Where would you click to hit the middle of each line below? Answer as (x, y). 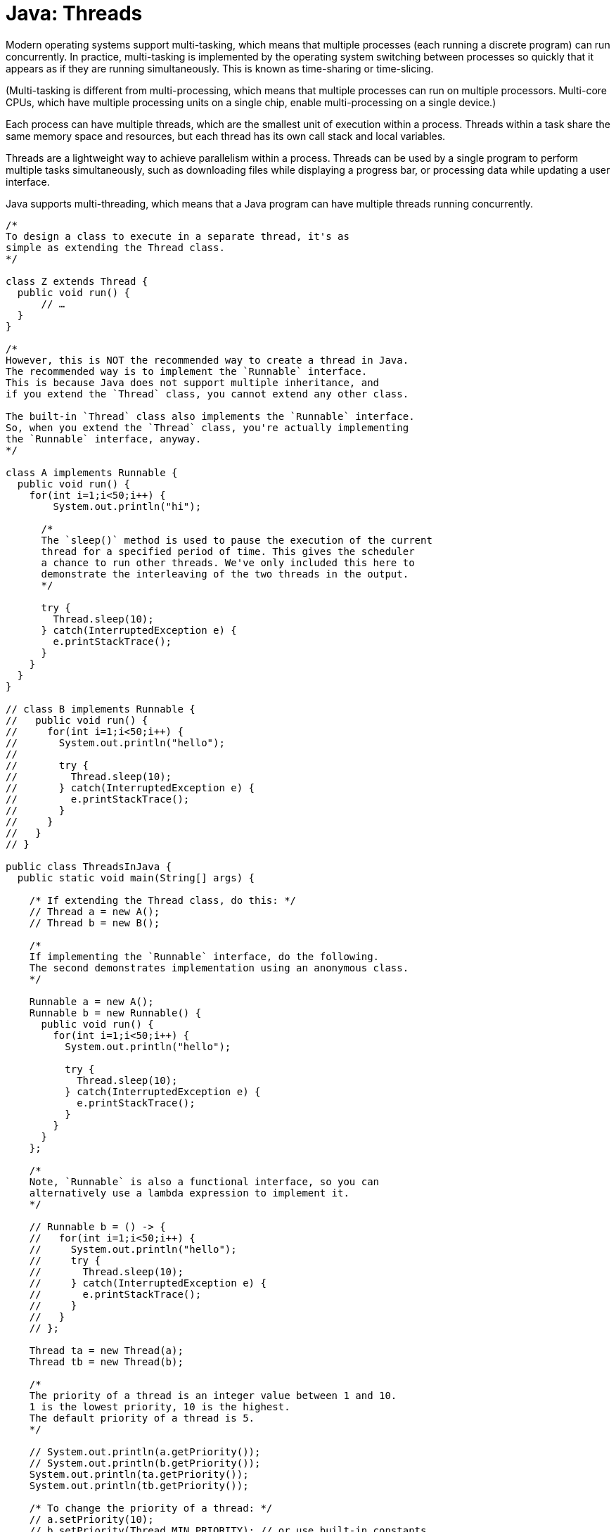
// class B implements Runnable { (101, 709)
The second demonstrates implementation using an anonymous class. (219, 968)
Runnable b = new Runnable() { (115, 1013)
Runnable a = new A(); (91, 1001)
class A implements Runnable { (92, 472)
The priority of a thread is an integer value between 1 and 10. (213, 1395)
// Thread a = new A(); (95, 911)
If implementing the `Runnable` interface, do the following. (204, 956)
